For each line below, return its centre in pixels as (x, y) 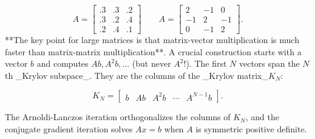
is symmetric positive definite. (251, 129)
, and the (262, 117)
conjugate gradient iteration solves (69, 129)
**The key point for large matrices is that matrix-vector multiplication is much (152, 40)
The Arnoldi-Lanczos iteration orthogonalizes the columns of (118, 117)
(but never (151, 63)
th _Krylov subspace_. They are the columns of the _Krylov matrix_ (137, 75)
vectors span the (269, 63)
